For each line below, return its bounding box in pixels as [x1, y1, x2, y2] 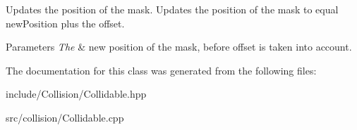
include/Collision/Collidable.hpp [6, 86, 147, 101]
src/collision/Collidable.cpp [6, 110, 124, 124]
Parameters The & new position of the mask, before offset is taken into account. [6, 39, 352, 54]
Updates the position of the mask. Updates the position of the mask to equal [6, 2, 339, 16]
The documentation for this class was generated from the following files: [6, 63, 317, 77]
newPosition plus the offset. [6, 15, 125, 30]
